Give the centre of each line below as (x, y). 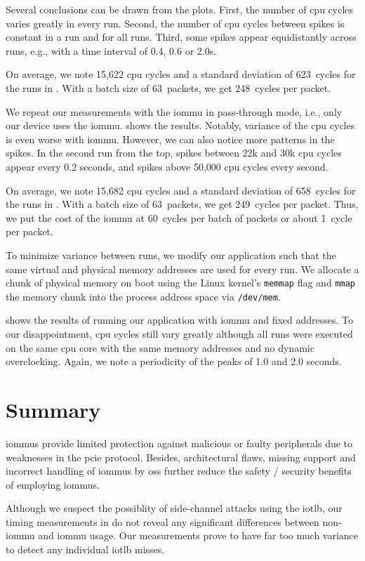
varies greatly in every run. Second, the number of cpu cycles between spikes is (175, 23)
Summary (53, 409)
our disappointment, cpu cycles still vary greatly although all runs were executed (179, 334)
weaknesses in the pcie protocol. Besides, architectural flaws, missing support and (181, 457)
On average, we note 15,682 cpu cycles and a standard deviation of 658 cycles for (181, 190)
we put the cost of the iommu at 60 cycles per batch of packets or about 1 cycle (179, 217)
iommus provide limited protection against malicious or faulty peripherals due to (179, 443)
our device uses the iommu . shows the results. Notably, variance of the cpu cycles (180, 125)
